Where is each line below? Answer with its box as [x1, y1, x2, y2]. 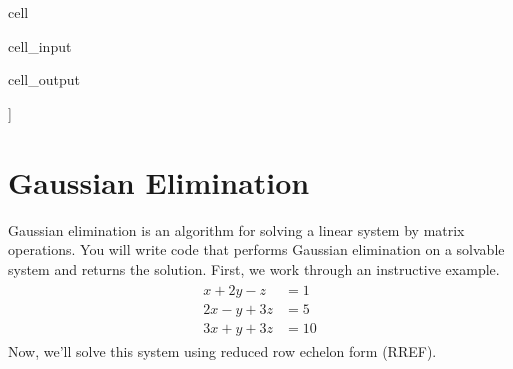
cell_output [8, 69, 80, 90]
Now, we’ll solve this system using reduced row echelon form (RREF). [8, 341, 437, 362]
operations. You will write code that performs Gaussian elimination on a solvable [8, 239, 505, 260]
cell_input [8, 35, 72, 56]
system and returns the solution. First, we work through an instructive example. [8, 258, 500, 279]
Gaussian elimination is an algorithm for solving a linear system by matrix [8, 219, 465, 240]
